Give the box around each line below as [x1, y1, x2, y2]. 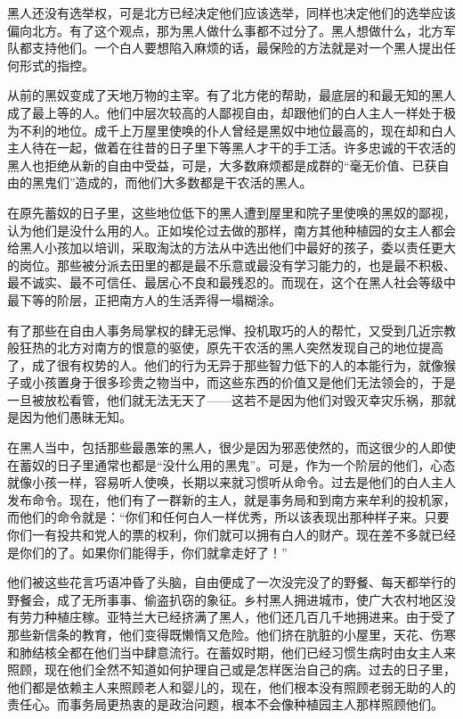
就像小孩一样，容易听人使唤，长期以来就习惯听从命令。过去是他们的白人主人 [7, 473, 456, 492]
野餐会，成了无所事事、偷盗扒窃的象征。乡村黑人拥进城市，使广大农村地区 [7, 590, 443, 608]
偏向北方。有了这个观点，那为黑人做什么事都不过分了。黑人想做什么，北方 [7, 21, 443, 39]
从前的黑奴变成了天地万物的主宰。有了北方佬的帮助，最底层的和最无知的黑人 [7, 86, 456, 104]
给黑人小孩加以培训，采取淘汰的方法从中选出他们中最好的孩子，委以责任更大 [7, 238, 456, 257]
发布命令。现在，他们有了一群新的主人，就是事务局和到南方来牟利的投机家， [7, 490, 456, 508]
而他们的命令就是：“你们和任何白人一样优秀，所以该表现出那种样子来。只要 [7, 508, 450, 526]
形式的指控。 [19, 55, 94, 74]
